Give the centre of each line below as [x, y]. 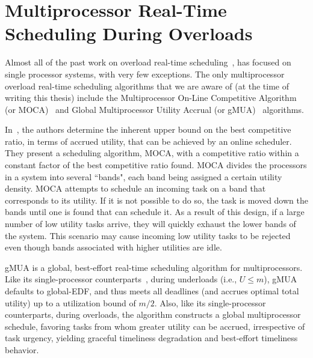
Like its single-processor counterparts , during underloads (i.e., [121, 279]
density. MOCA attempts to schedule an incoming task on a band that [135, 188]
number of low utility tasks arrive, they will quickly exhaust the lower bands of [150, 224]
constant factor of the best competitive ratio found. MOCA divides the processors [156, 165]
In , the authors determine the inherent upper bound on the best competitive [148, 129]
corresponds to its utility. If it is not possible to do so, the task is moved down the [156, 200]
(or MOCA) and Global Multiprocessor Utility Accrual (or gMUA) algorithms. [154, 109]
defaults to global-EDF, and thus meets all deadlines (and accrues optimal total [152, 291]
